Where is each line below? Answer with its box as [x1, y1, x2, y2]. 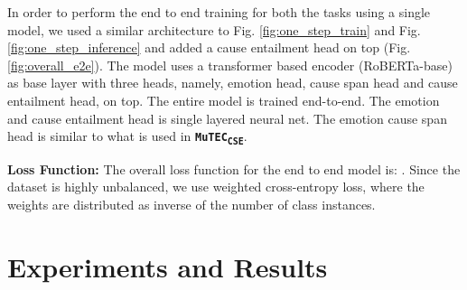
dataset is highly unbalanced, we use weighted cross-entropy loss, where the [7, 177, 425, 196]
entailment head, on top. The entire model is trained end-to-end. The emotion [7, 90, 440, 109]
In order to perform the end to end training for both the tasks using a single [7, 3, 431, 21]
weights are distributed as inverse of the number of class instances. [7, 195, 376, 214]
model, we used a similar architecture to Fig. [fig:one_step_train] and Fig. [7, 20, 421, 39]
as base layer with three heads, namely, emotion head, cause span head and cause [7, 73, 458, 92]
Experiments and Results [7, 248, 328, 285]
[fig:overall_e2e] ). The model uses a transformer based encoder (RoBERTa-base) [7, 55, 453, 74]
